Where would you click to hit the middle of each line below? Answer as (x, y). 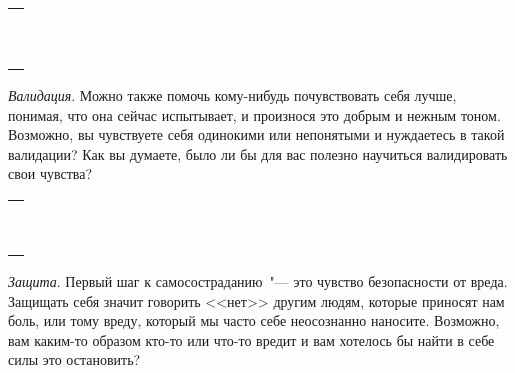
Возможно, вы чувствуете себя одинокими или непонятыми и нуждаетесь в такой (256, 134)
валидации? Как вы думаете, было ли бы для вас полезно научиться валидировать (258, 153)
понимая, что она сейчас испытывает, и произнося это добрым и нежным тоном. (254, 114)
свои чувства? (50, 173)
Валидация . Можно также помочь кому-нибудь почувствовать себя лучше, (232, 95)
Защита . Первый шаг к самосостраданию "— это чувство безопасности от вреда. (258, 280)
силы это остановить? (74, 359)
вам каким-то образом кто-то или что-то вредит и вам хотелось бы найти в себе (251, 339)
